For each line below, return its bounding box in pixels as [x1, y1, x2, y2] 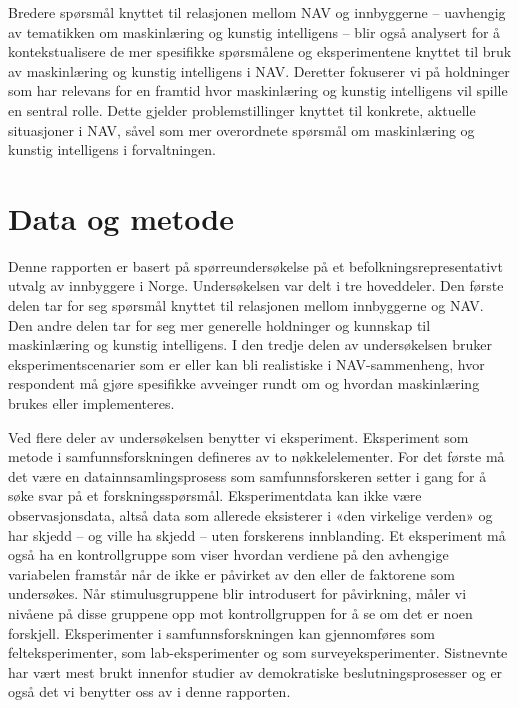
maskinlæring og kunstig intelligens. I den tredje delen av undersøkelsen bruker [8, 334, 492, 355]
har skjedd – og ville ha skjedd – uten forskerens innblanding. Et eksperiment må [8, 524, 506, 545]
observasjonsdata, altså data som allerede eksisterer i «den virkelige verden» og [8, 505, 493, 525]
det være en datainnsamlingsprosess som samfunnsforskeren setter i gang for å [8, 465, 487, 486]
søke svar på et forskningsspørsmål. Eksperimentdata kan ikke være [8, 485, 422, 506]
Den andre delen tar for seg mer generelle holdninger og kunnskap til [8, 314, 431, 335]
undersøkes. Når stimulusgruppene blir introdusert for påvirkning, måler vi [8, 583, 467, 604]
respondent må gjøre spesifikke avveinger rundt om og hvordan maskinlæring [8, 373, 480, 394]
